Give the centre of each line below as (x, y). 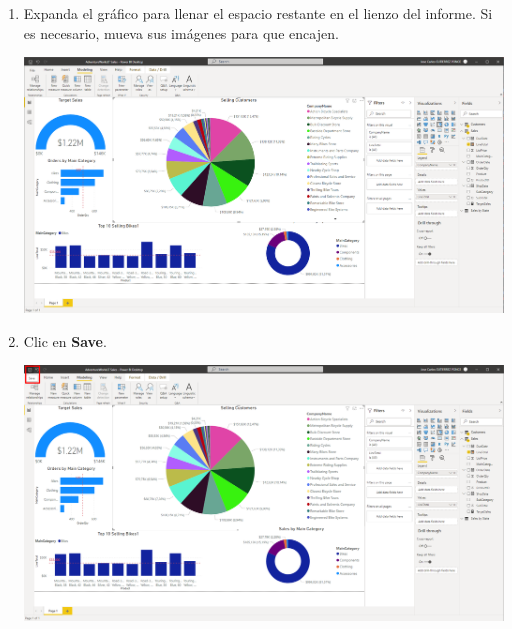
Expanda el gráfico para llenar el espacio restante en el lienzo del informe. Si (258, 13)
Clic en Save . (65, 340)
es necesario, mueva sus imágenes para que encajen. (181, 32)
